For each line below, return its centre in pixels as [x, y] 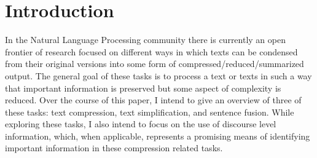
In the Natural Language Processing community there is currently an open [145, 40]
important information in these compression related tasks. [114, 148]
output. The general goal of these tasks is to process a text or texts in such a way [158, 75]
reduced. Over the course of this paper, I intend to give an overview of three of [153, 100]
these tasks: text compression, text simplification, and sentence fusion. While [150, 112]
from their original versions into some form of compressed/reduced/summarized [155, 64]
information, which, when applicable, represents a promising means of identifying [158, 136]
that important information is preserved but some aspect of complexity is [143, 88]
